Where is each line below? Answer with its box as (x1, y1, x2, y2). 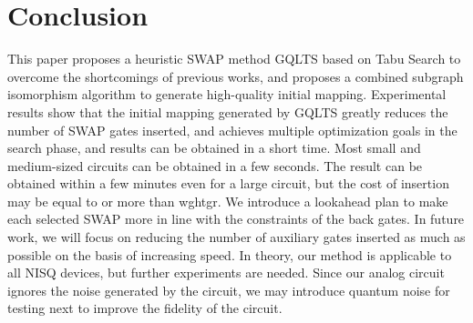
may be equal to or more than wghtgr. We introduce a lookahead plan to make (7, 191, 448, 210)
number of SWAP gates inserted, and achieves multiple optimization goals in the (7, 120, 458, 139)
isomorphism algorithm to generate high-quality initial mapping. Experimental (7, 85, 447, 104)
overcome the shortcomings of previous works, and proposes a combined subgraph (7, 66, 464, 86)
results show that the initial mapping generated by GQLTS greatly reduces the (7, 102, 448, 121)
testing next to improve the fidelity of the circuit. (7, 298, 283, 318)
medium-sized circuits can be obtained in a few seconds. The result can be (7, 156, 423, 175)
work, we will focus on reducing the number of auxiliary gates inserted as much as (7, 227, 466, 247)
